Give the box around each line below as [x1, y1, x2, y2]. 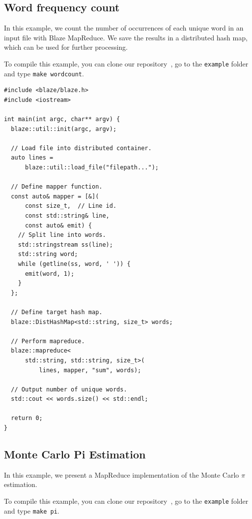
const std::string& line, [25, 212, 110, 220]
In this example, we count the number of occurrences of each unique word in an [4, 23, 244, 33]
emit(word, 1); [25, 270, 75, 277]
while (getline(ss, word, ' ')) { [18, 260, 131, 267]
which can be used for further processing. [4, 42, 128, 52]
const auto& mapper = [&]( [11, 193, 99, 200]
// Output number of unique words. [11, 386, 127, 393]
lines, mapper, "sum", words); [39, 366, 141, 374]
